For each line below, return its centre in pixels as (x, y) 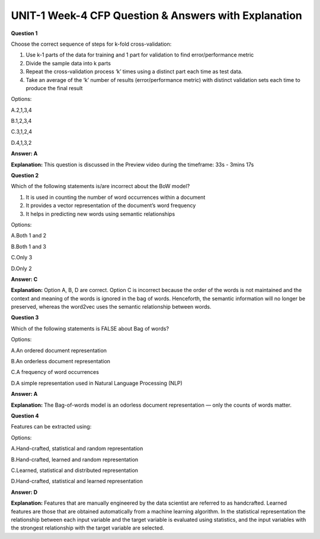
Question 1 (24, 33)
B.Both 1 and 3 (29, 246)
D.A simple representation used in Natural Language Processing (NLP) (97, 383)
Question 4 (25, 416)
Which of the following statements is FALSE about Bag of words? (90, 328)
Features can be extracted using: (51, 427)
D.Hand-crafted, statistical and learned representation (77, 481)
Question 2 (25, 176)
